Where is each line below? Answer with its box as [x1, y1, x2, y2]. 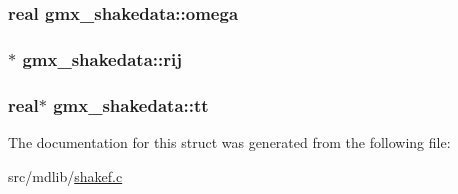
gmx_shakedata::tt [53, 92, 209, 117]
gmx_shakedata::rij [22, 46, 182, 71]
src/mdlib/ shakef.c [8, 165, 123, 186]
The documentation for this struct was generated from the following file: [8, 131, 451, 152]
